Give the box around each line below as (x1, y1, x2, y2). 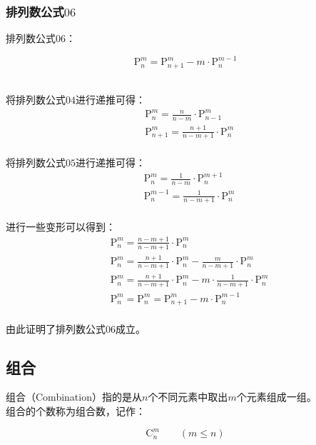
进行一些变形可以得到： (6, 219, 116, 234)
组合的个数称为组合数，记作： (6, 404, 146, 419)
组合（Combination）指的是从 (6, 389, 142, 404)
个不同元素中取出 (148, 389, 228, 404)
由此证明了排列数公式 (6, 321, 106, 336)
